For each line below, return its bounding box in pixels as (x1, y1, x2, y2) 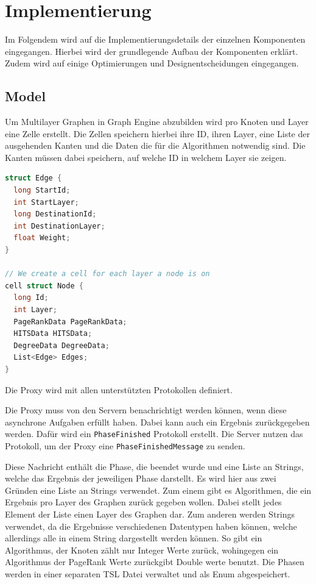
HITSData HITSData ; (13, 329, 93, 338)
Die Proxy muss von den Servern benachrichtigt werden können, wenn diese (5, 404, 287, 416)
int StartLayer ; (13, 198, 79, 207)
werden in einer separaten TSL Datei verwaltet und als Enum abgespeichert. (5, 568, 290, 580)
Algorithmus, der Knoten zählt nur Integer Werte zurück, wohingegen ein (5, 543, 279, 556)
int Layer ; (13, 305, 57, 315)
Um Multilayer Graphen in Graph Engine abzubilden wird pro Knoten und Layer (5, 115, 309, 128)
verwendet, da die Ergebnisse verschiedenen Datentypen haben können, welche (5, 519, 297, 532)
